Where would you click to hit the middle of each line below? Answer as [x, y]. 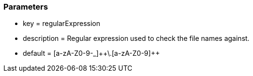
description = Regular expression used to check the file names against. [136, 38]
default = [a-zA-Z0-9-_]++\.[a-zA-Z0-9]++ [91, 53]
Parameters [26, 7]
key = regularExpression [62, 24]
